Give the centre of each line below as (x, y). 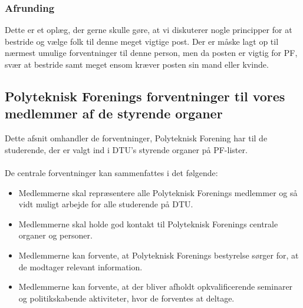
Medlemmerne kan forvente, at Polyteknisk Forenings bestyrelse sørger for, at (159, 255)
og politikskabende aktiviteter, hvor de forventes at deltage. (126, 298)
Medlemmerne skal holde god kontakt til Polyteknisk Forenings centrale (148, 223)
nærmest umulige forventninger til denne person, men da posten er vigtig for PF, (151, 53)
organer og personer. (55, 235)
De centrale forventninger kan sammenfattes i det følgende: (111, 172)
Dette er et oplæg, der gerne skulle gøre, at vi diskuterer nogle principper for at (149, 30)
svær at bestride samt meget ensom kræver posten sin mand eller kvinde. (137, 64)
